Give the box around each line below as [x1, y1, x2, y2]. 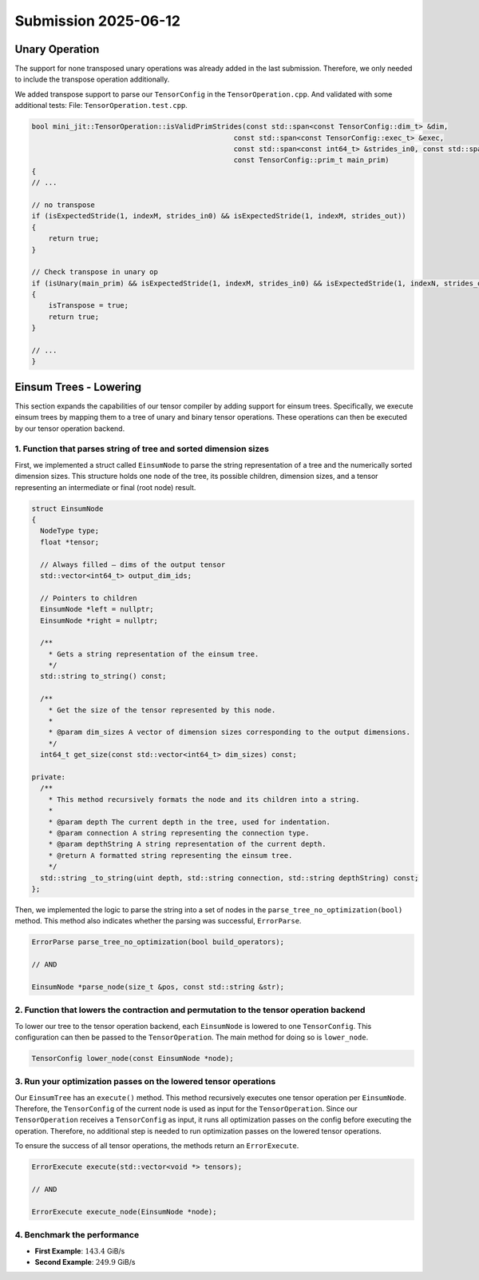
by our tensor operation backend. [14, 424, 125, 433]
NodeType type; [40, 526, 100, 536]
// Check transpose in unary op [31, 268, 159, 277]
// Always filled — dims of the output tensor [40, 560, 226, 569]
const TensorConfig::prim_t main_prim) [233, 156, 390, 165]
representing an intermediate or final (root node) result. [14, 482, 196, 492]
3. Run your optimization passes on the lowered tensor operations [14, 1076, 276, 1087]
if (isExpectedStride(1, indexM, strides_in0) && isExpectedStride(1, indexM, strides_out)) [31, 212, 406, 221]
